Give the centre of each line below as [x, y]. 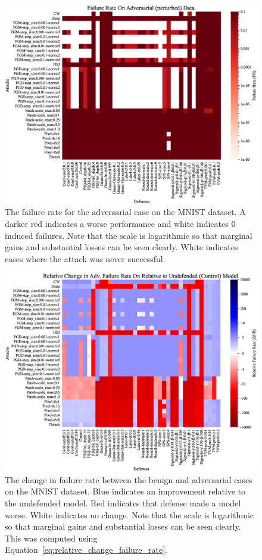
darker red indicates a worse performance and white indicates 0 [120, 223]
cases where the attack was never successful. [85, 258]
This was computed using [51, 538]
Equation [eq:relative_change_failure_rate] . [86, 550]
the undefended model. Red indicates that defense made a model [123, 503]
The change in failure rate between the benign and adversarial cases [129, 479]
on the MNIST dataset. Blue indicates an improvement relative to [125, 491]
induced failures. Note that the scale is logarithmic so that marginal [129, 235]
